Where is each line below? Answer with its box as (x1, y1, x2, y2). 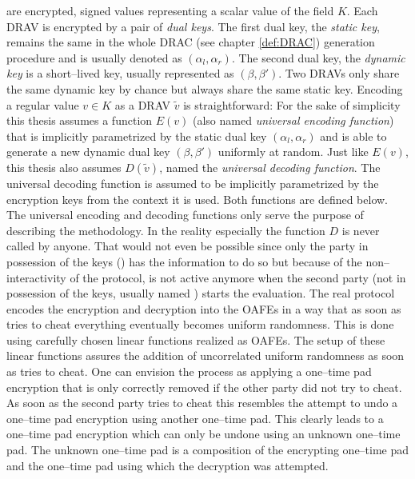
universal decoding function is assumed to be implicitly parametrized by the (6, 174, 379, 191)
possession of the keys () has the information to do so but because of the (6, 253, 362, 269)
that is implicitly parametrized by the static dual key (6, 127, 267, 144)
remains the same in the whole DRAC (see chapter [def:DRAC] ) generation (6, 34, 375, 50)
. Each (346, 2, 378, 18)
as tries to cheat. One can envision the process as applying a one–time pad (6, 363, 372, 380)
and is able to (320, 127, 387, 144)
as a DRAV (114, 96, 171, 113)
